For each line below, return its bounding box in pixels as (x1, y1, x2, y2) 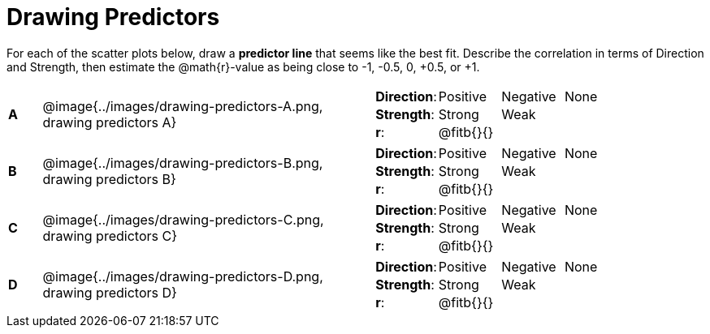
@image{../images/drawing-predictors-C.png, (42, 211, 324, 228)
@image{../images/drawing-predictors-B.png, (42, 154, 323, 171)
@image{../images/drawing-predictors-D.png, (42, 268, 323, 285)
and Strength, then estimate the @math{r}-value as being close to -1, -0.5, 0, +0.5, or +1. (6, 59, 480, 74)
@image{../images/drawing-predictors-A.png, (42, 97, 323, 114)
